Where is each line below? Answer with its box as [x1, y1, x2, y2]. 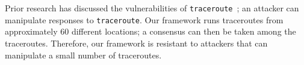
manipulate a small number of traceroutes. [5, 48, 162, 61]
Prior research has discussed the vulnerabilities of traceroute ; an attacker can [5, 2, 299, 14]
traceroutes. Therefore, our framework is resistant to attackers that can [5, 36, 268, 49]
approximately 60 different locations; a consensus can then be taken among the [5, 25, 296, 38]
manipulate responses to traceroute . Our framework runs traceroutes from [5, 13, 284, 26]
